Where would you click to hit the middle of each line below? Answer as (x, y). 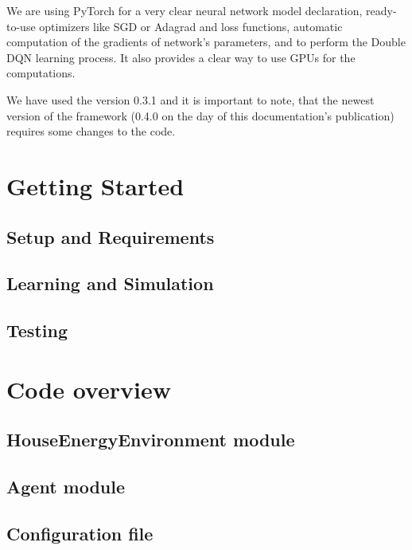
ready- (381, 10)
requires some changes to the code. (91, 131)
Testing (37, 330)
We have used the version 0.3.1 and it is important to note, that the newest (190, 99)
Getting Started (95, 185)
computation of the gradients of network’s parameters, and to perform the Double (206, 42)
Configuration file (80, 533)
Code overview (89, 389)
